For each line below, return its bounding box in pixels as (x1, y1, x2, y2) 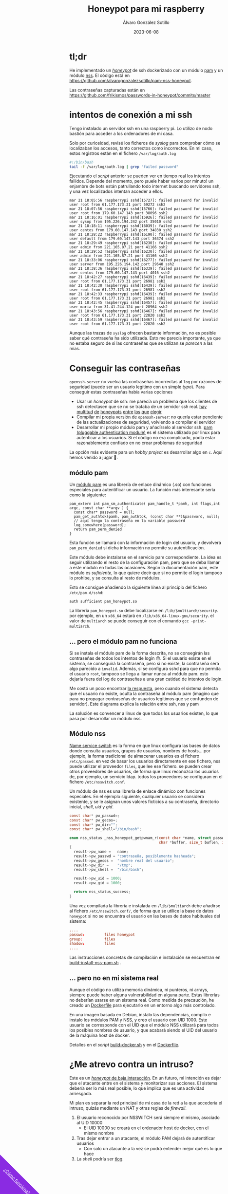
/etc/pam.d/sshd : (69, 590, 104, 596)
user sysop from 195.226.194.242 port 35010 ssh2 (69, 219, 172, 224)
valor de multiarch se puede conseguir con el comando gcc (69, 618, 189, 624)
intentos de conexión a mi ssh (69, 109, 192, 120)
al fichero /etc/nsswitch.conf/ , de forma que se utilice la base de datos (69, 908, 214, 914)
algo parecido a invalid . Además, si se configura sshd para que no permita (69, 666, 221, 672)
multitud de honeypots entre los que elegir (76, 409, 162, 415)
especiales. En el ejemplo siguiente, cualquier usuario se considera (69, 793, 204, 799)
